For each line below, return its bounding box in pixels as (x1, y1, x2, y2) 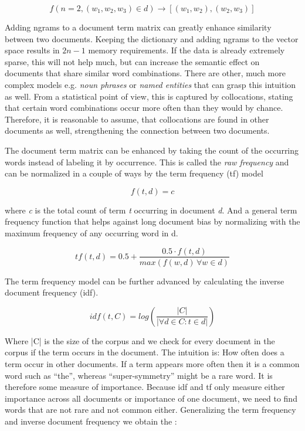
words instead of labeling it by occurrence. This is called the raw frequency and (5, 155, 289, 168)
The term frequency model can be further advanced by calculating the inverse (5, 274, 284, 287)
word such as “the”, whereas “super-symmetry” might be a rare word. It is (5, 369, 273, 381)
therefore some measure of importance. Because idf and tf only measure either (5, 381, 285, 393)
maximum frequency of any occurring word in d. (5, 226, 178, 239)
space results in (5, 44, 60, 56)
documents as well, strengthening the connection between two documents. (5, 124, 270, 137)
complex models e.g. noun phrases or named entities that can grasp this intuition (5, 78, 296, 90)
